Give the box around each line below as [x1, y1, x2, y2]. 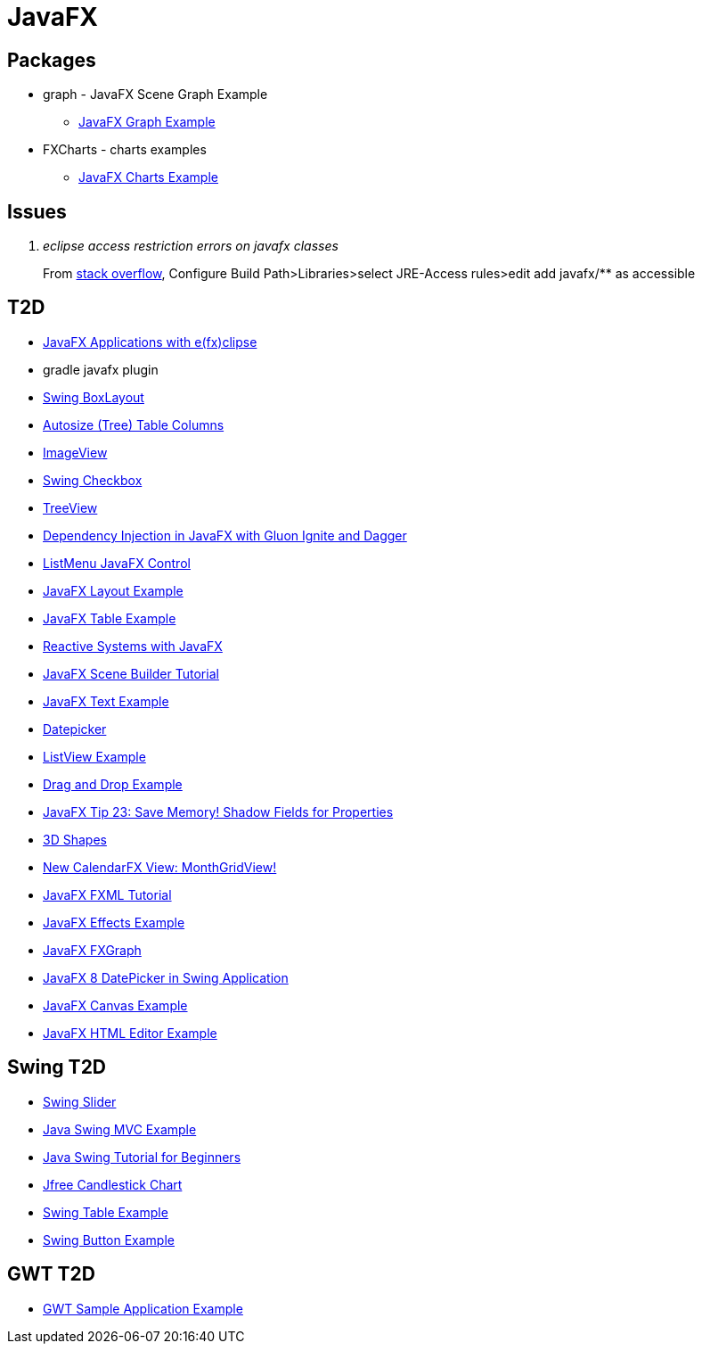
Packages [7, 48, 96, 71]
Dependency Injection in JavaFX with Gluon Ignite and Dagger [43, 527, 407, 543]
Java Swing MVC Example [43, 1121, 197, 1137]
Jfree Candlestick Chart [43, 1176, 183, 1192]
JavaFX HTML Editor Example [43, 1025, 217, 1041]
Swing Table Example [43, 1204, 168, 1220]
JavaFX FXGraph [43, 942, 142, 958]
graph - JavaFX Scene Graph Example [43, 86, 268, 103]
